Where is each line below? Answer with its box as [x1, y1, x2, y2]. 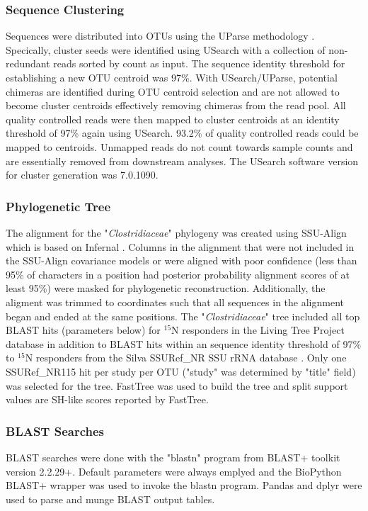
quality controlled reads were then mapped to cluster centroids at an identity [6, 111, 340, 126]
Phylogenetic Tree [6, 197, 111, 215]
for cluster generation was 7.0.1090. [6, 167, 159, 182]
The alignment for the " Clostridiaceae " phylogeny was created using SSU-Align [6, 225, 347, 240]
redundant [6, 56, 50, 71]
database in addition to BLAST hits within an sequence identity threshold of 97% [6, 336, 362, 351]
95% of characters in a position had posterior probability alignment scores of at [6, 266, 350, 281]
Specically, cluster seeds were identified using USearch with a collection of [6, 42, 326, 57]
